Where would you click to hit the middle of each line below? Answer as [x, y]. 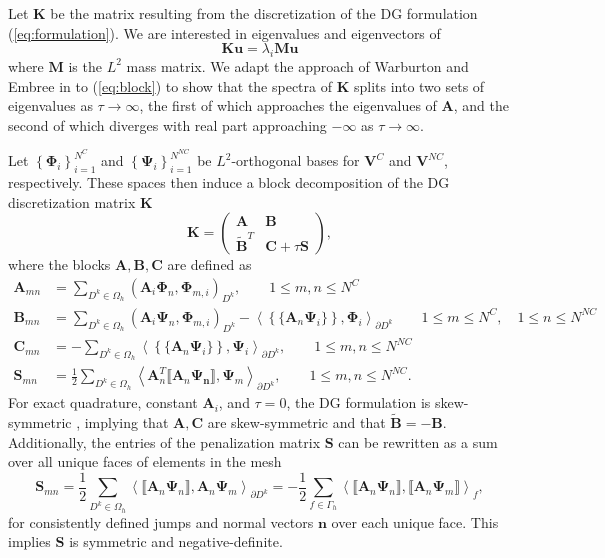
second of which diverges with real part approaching [167, 124]
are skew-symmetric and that [296, 422]
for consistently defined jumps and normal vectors [161, 521]
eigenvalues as [50, 105]
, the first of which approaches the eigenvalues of [288, 105]
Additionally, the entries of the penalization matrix [164, 441]
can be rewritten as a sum [418, 441]
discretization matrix [72, 201]
